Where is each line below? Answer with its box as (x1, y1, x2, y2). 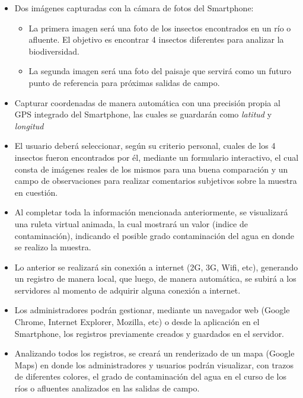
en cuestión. (14, 186, 58, 198)
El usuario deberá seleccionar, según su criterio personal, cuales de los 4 (14, 139, 276, 152)
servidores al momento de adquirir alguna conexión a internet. (14, 284, 241, 296)
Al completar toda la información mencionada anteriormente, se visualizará (14, 206, 288, 218)
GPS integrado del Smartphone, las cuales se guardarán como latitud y (14, 108, 272, 120)
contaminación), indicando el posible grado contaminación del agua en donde (14, 229, 294, 241)
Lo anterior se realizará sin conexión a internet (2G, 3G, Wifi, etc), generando (14, 260, 298, 273)
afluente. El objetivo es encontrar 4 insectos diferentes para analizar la (28, 33, 284, 46)
